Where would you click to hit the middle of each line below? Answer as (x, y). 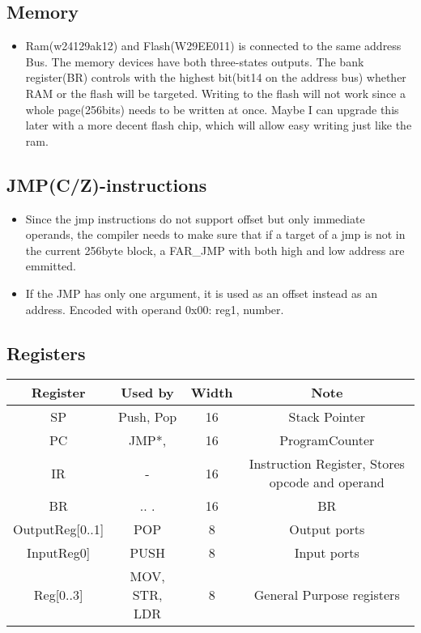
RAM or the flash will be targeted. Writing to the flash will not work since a (215, 93)
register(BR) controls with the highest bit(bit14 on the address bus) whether (216, 77)
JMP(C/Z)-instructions (107, 184)
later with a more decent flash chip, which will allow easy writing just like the (219, 125)
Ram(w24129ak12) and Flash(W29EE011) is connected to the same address (213, 46)
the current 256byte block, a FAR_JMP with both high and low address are (215, 250)
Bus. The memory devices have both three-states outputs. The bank (195, 61)
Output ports (327, 529)
